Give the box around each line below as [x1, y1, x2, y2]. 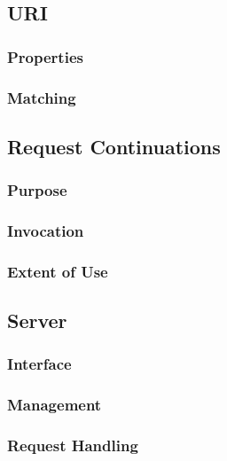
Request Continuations [7, 132, 221, 160]
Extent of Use [7, 260, 108, 282]
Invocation [7, 220, 84, 242]
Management [7, 394, 102, 416]
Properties [7, 45, 83, 67]
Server [7, 307, 67, 334]
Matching [7, 86, 76, 108]
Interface [7, 353, 72, 375]
